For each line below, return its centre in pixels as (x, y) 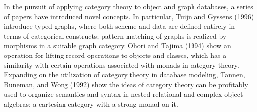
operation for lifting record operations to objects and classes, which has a (115, 55)
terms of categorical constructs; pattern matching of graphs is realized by (115, 35)
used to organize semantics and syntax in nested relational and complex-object (124, 94)
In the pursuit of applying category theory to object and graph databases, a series (128, 6)
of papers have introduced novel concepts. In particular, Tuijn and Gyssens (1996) (129, 16)
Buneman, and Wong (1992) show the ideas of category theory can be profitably (126, 84)
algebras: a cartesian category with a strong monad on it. (91, 103)
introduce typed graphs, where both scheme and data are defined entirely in (120, 26)
